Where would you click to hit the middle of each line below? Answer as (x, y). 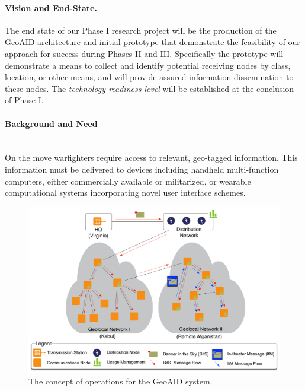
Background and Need (51, 123)
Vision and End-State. (51, 7)
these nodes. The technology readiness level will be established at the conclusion (150, 88)
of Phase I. (24, 100)
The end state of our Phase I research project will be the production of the (141, 30)
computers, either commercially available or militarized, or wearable (128, 181)
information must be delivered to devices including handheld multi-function (142, 169)
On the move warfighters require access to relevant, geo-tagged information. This (151, 158)
